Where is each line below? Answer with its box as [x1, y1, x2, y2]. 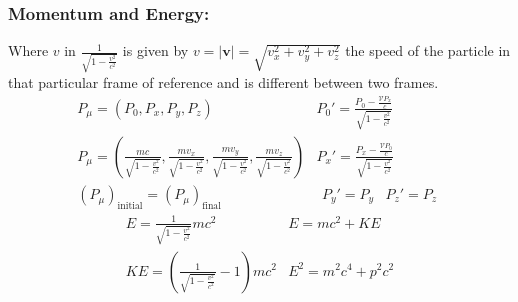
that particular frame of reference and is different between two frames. [8, 71, 439, 92]
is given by [122, 40, 189, 61]
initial [117, 201, 143, 212]
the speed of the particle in [345, 40, 511, 61]
